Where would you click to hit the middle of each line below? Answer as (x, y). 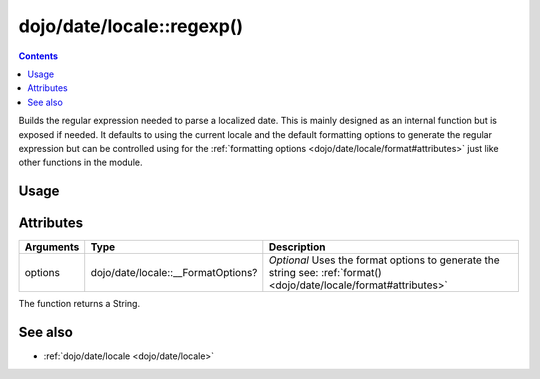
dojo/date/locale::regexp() (131, 26)
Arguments (52, 247)
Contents (38, 56)
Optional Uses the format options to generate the (384, 260)
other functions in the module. (80, 162)
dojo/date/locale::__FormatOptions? (174, 273)
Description (297, 247)
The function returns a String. (79, 304)
